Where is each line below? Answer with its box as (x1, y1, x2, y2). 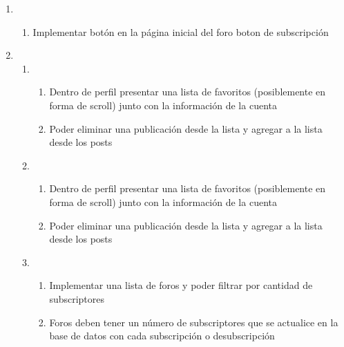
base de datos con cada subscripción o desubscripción (49, 328, 275, 343)
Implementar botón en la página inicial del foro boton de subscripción (32, 24, 329, 39)
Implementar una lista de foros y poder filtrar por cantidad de (49, 278, 313, 292)
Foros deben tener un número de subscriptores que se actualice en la (49, 315, 338, 329)
